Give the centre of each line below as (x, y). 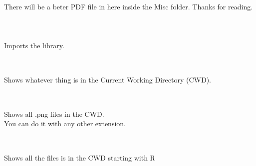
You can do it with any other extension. (65, 124)
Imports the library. (34, 45)
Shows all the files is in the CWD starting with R (80, 157)
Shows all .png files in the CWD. (54, 114)
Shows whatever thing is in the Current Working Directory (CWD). (108, 79)
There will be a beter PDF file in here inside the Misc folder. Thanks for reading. (128, 6)
